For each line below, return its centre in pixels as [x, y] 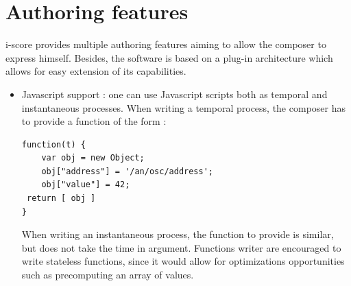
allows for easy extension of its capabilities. [96, 71]
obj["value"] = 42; [86, 185]
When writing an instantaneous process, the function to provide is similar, [178, 234]
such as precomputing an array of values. [108, 275]
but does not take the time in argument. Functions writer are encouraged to [181, 247]
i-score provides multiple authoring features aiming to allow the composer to [166, 44]
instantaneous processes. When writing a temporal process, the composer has [183, 107]
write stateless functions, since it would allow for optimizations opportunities [183, 261]
